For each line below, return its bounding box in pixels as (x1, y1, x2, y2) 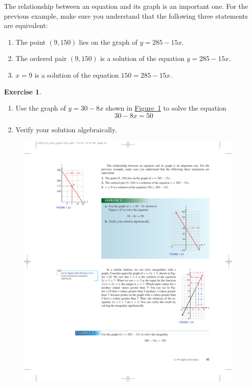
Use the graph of (15, 103, 66, 113)
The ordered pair (15, 53, 67, 63)
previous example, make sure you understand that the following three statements (4, 10, 248, 21)
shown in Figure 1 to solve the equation (105, 103, 226, 113)
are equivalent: (4, 20, 48, 30)
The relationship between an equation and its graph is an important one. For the (4, 1, 249, 11)
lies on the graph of (79, 36, 138, 47)
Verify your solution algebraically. (15, 124, 117, 134)
